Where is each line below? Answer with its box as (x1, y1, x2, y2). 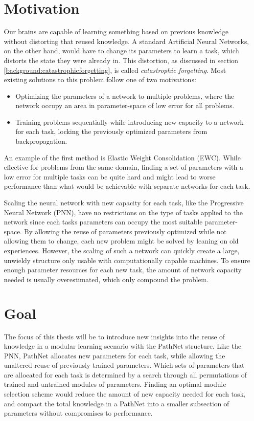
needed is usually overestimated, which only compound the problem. (4, 274, 209, 284)
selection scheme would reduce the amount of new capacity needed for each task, (4, 389, 246, 399)
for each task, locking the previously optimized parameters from (15, 126, 208, 136)
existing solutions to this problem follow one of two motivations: (4, 74, 196, 85)
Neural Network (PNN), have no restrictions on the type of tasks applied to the (4, 207, 243, 217)
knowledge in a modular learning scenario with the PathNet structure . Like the (4, 341, 241, 351)
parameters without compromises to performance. (4, 408, 153, 418)
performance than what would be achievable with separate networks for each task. (4, 181, 250, 191)
